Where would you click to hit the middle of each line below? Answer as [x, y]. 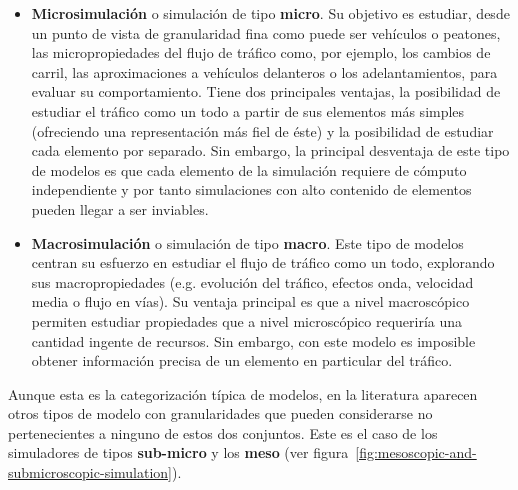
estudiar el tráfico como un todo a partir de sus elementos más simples [248, 110]
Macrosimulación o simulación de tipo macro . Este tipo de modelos [247, 242]
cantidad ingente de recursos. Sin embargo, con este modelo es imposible [253, 340]
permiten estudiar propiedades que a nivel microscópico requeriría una [247, 320]
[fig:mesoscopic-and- [416, 452]
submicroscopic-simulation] [90, 472]
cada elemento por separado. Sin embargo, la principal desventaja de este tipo [270, 150]
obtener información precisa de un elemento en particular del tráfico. [242, 360]
